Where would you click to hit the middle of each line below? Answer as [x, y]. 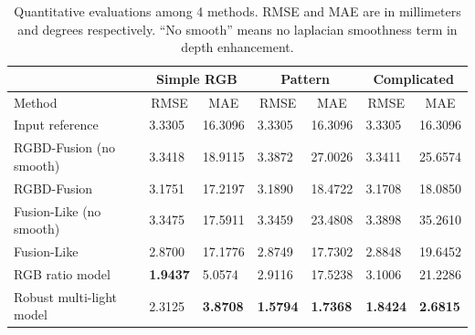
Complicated [413, 78]
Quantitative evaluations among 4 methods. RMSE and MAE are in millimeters [237, 11]
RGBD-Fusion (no [65, 147]
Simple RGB [197, 78]
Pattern [305, 78]
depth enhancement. [237, 47]
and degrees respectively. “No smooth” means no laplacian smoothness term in [237, 29]
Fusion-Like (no [58, 210]
